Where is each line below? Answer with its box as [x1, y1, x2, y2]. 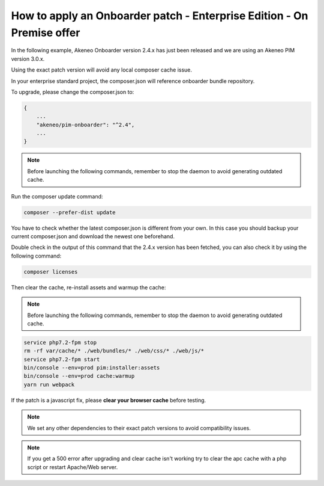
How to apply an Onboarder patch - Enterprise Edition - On [11, 9, 308, 22]
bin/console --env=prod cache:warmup [23, 373, 135, 380]
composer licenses [23, 268, 78, 275]
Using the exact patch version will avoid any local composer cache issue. [11, 66, 192, 73]
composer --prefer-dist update [23, 209, 116, 216]
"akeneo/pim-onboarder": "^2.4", [36, 121, 135, 128]
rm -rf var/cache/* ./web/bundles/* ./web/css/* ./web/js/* [23, 348, 205, 354]
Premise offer [11, 26, 80, 39]
